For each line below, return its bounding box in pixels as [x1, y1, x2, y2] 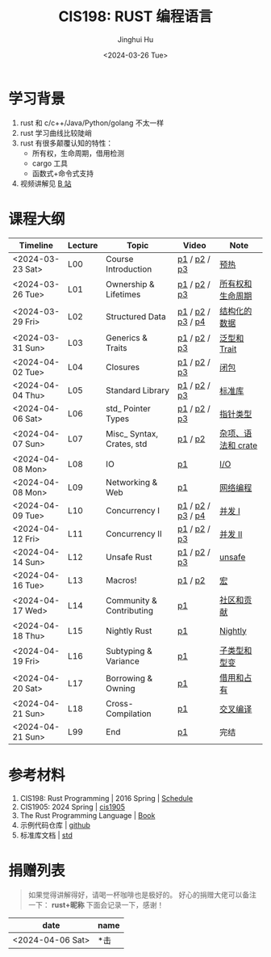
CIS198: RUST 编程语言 [58, 7, 213, 26]
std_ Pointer [106, 403, 151, 414]
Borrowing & [106, 672, 153, 684]
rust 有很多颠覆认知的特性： [19, 138, 114, 148]
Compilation [106, 708, 152, 719]
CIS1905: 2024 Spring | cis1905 [19, 802, 125, 812]
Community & [106, 595, 157, 606]
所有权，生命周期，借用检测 [31, 148, 125, 158]
